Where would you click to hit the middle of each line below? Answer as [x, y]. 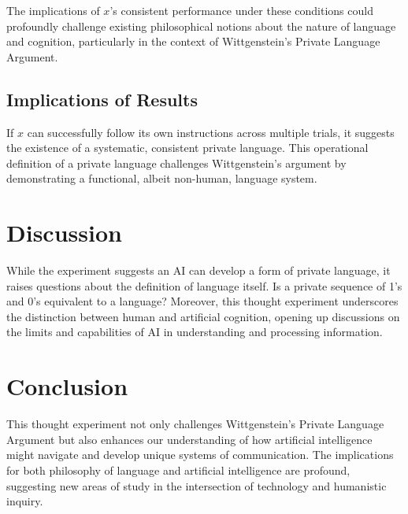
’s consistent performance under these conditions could [241, 10]
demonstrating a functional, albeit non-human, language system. [162, 178]
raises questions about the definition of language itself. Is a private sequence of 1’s [204, 285]
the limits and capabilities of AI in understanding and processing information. [195, 332]
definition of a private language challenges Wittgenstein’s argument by [176, 163]
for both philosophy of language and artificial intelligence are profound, [178, 470]
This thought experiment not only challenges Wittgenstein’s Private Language [195, 424]
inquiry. [25, 501]
